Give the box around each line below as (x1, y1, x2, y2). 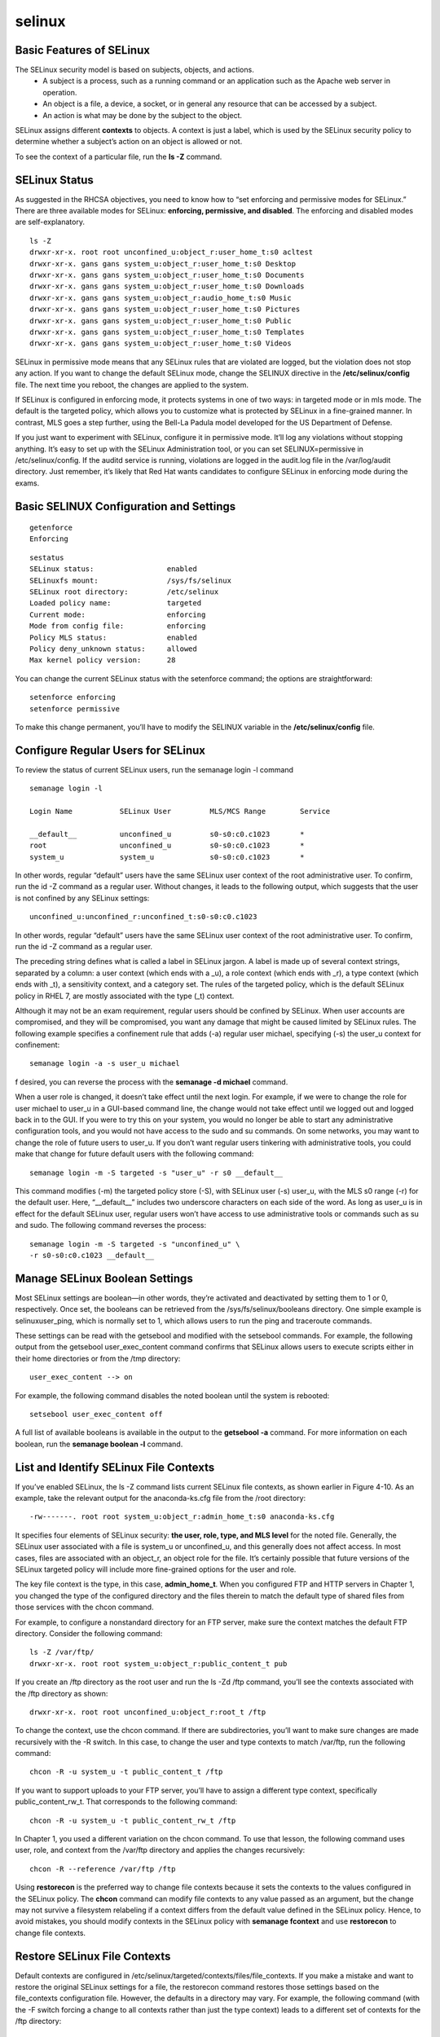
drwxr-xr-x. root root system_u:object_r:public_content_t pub (29, 1659, 288, 1668)
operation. (42, 87, 77, 97)
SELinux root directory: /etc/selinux (29, 587, 219, 596)
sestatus (29, 552, 64, 562)
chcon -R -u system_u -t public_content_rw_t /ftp (29, 1815, 236, 1825)
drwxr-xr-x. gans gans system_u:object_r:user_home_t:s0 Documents (29, 271, 305, 280)
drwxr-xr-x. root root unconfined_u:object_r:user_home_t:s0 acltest (29, 248, 314, 257)
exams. (15, 477, 40, 488)
